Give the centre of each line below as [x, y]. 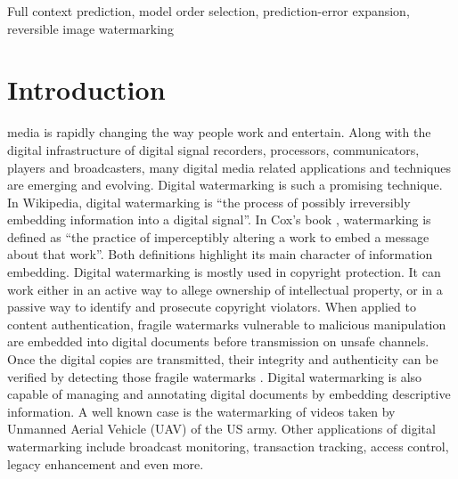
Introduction [86, 89]
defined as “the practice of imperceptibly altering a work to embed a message [218, 236]
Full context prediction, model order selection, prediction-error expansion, [209, 11]
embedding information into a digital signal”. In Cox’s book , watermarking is [219, 219]
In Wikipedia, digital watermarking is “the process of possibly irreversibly [209, 202]
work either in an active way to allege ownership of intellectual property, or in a [225, 289]
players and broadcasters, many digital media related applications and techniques [229, 167]
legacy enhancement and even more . [106, 463]
